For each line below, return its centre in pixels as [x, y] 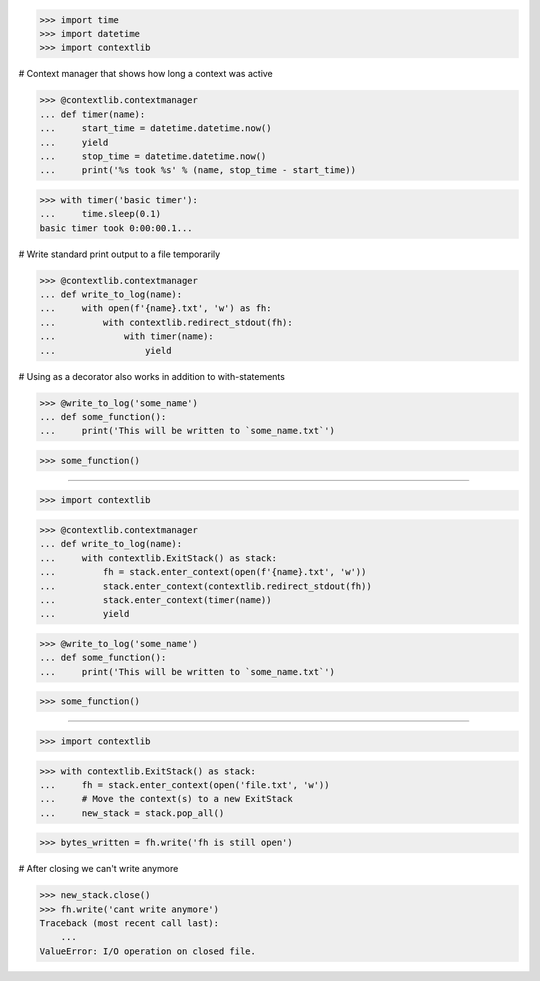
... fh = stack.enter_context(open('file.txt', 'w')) [184, 784]
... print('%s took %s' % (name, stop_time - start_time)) [198, 170]
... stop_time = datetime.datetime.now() [153, 156]
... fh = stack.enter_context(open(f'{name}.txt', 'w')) [203, 572]
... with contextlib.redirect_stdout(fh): [166, 322]
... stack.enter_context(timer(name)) [155, 600]
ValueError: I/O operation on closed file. [148, 951]
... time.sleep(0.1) [100, 214]
